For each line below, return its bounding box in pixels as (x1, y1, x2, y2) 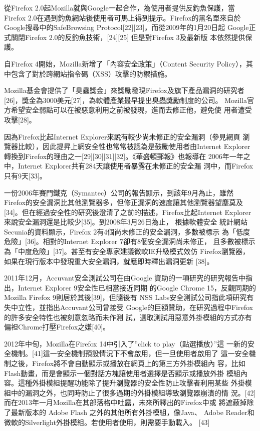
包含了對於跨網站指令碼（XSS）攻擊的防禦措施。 (11, 68, 172, 78)
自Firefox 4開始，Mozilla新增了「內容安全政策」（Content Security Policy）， (4, 58, 246, 68)
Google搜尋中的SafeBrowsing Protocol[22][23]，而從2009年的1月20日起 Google (4, 22, 249, 32)
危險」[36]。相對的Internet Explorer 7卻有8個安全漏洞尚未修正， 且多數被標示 (4, 236, 255, 246)
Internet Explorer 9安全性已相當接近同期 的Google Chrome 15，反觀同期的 (18, 282, 256, 292)
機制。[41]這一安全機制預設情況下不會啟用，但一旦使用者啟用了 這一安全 (11, 348, 249, 358)
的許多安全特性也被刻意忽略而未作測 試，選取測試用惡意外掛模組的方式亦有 (4, 311, 252, 322)
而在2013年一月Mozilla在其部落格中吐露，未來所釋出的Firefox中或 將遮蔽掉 (4, 397, 247, 407)
